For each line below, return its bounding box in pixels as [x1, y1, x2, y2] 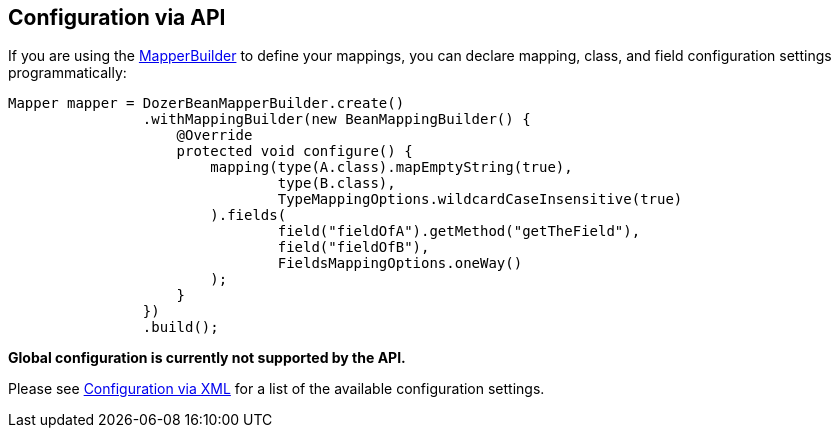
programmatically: [8, 64, 127, 82]
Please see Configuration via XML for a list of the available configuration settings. [8, 380, 545, 398]
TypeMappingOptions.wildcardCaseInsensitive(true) [277, 191, 683, 208]
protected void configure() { [176, 143, 413, 160]
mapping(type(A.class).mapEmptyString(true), [210, 159, 573, 176]
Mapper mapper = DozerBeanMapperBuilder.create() [8, 95, 405, 112]
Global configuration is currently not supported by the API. [8, 349, 406, 367]
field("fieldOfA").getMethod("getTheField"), [277, 223, 641, 240]
